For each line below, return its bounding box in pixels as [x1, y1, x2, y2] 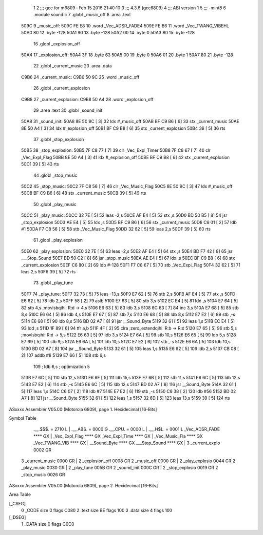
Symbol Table [9, 415, 37, 421]
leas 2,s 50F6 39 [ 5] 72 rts [21, 268, 76, 274]
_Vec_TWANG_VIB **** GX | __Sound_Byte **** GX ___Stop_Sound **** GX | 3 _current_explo [33, 440, 220, 446]
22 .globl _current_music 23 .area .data [33, 63, 112, 69]
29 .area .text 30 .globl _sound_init [33, 107, 103, 113]
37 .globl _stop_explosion [33, 137, 84, 143]
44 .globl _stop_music [33, 172, 77, 178]
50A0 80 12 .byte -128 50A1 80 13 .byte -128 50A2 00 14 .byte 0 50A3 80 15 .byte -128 [21, 30, 195, 36]
